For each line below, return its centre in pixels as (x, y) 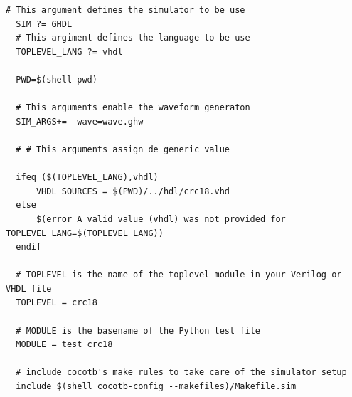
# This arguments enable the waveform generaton (133, 108)
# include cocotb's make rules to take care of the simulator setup (181, 372)
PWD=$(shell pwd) (57, 79)
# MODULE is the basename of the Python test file (138, 330)
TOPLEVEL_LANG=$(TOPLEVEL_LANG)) (85, 233)
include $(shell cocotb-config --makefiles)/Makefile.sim (156, 387)
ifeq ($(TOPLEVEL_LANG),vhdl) (87, 178)
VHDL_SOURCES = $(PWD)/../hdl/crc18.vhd (133, 191)
